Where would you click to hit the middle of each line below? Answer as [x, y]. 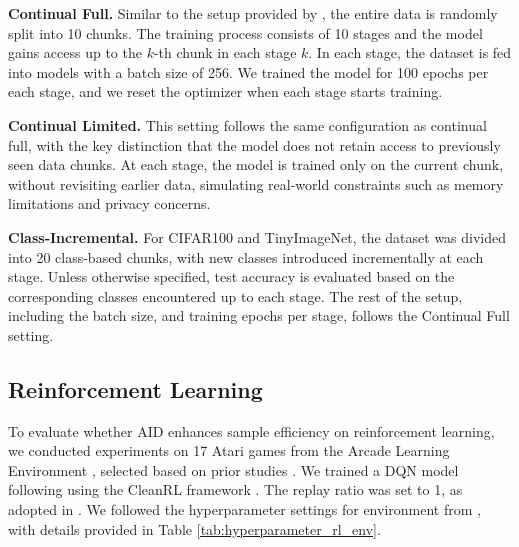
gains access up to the [75, 52]
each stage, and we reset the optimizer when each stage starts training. [225, 91]
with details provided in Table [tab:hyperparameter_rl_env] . [194, 528]
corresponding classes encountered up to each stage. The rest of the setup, [235, 295]
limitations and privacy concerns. [109, 203]
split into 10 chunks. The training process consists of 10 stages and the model [245, 32]
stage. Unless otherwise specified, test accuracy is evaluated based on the [231, 276]
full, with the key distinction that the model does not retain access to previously [254, 144]
